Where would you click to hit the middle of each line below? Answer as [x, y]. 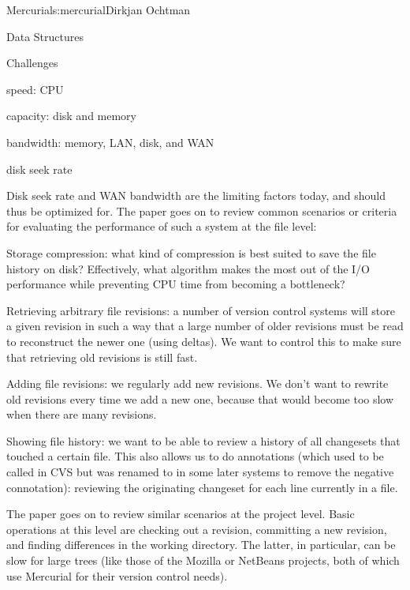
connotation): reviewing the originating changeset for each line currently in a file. [202, 487]
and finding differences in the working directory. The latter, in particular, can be [201, 545]
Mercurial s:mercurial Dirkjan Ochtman [99, 9]
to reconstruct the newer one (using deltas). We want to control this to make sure [204, 341]
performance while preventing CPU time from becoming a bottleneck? [176, 284]
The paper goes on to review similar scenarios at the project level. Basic [181, 514]
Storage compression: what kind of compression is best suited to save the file [191, 252]
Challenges [32, 63]
